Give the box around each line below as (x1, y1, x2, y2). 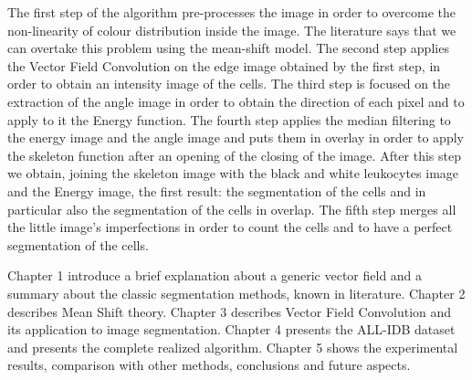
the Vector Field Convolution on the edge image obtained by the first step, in (7, 56, 441, 75)
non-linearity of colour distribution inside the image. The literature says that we (7, 20, 456, 39)
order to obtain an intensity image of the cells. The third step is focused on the (7, 74, 451, 93)
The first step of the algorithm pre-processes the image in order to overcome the (7, 3, 456, 21)
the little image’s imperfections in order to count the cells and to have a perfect (7, 217, 453, 237)
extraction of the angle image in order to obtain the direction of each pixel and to (7, 91, 465, 111)
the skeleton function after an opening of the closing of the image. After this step (7, 145, 461, 164)
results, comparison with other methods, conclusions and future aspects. (7, 355, 411, 375)
